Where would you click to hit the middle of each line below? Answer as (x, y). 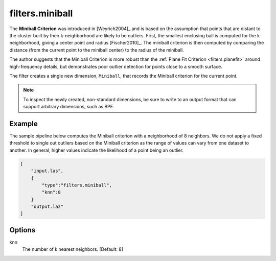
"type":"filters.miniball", (77, 185)
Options (22, 230)
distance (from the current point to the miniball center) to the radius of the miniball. (97, 50)
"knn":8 (51, 192)
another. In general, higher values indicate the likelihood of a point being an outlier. (97, 150)
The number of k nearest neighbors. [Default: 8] (73, 249)
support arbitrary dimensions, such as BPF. (69, 107)
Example (24, 123)
